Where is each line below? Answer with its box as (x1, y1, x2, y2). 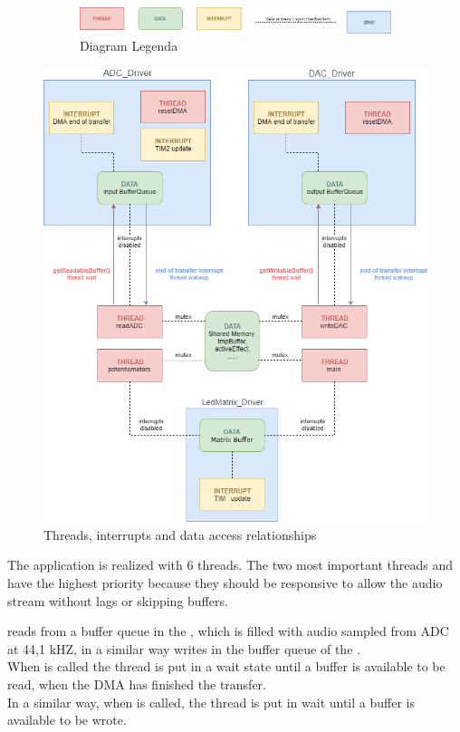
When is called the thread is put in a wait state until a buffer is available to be (7, 657, 446, 676)
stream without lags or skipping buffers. (7, 591, 228, 610)
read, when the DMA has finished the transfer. (7, 674, 267, 693)
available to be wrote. (7, 710, 127, 729)
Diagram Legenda (80, 36, 178, 55)
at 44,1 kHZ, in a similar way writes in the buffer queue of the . (7, 639, 360, 658)
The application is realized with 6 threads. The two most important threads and (7, 555, 454, 574)
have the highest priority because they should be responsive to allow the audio (7, 573, 443, 592)
